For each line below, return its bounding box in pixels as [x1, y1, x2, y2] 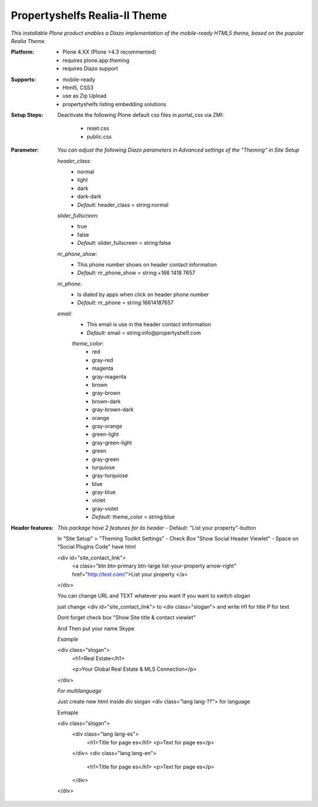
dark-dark [77, 193, 102, 200]
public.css [87, 133, 112, 140]
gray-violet [92, 505, 119, 512]
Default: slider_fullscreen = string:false [77, 240, 171, 247]
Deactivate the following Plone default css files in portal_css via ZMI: [57, 111, 224, 119]
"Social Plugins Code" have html [57, 543, 136, 550]
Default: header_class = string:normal [77, 201, 169, 208]
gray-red [92, 356, 114, 363]
